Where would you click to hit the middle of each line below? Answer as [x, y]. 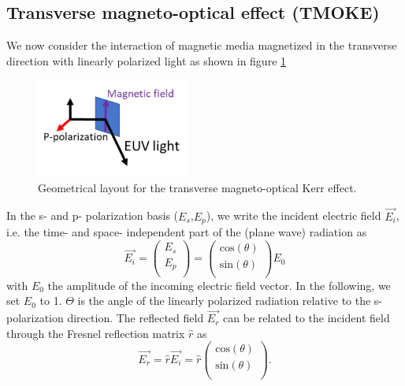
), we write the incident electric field [294, 215]
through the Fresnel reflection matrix [96, 333]
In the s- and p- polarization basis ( [93, 215]
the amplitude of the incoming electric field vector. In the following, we [219, 285]
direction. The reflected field [136, 318]
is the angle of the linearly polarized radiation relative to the [224, 301]
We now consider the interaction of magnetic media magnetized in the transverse [202, 45]
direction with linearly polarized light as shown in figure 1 [147, 60]
